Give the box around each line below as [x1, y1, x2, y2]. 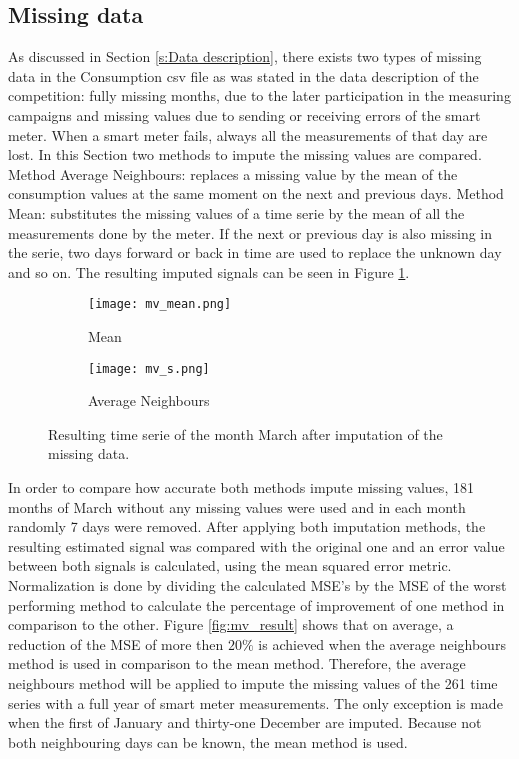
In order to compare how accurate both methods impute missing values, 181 [8, 477, 474, 498]
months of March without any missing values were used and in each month [8, 496, 466, 517]
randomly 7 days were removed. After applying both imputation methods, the [8, 516, 486, 537]
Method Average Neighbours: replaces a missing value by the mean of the [8, 163, 458, 184]
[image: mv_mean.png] [88, 297, 232, 312]
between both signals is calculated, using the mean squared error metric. [8, 555, 452, 576]
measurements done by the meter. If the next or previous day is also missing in [8, 222, 493, 243]
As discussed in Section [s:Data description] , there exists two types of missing [8, 46, 482, 67]
